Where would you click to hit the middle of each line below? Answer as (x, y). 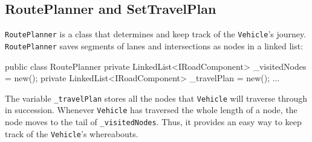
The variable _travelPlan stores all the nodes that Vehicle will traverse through (156, 98)
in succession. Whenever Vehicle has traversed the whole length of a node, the (151, 110)
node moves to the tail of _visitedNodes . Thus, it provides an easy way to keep (153, 122)
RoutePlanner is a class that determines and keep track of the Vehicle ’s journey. (156, 34)
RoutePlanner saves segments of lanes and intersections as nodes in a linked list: (154, 45)
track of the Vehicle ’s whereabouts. (72, 133)
